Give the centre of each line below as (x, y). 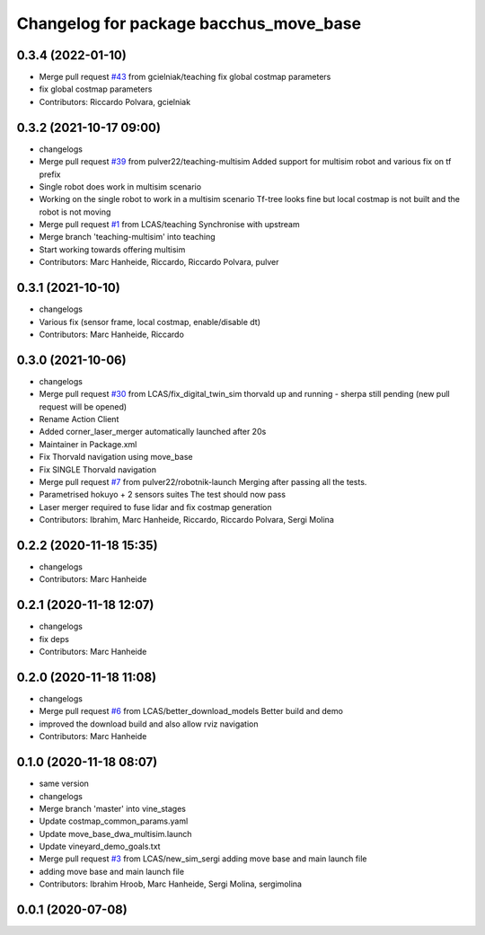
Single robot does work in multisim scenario (120, 186)
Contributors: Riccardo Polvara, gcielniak (115, 101)
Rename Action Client (79, 419)
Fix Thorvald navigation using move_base (116, 457)
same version (64, 784)
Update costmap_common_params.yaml (114, 821)
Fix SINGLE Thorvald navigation (98, 469)
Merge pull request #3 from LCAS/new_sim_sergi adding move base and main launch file (203, 859)
